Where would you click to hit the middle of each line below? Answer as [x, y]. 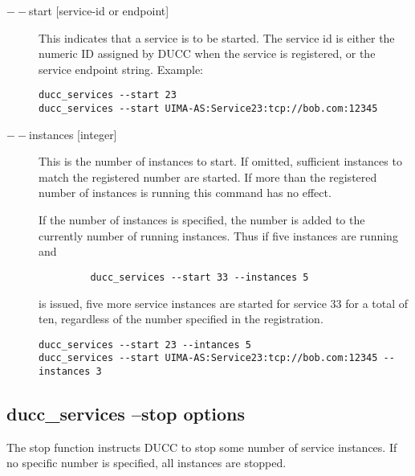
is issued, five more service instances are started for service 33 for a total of [224, 303]
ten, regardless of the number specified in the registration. [181, 319]
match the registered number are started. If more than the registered [208, 176]
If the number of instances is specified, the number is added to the [202, 220]
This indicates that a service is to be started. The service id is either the [217, 37]
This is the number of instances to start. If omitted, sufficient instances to [220, 161]
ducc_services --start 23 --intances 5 [145, 345]
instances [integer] [73, 134]
